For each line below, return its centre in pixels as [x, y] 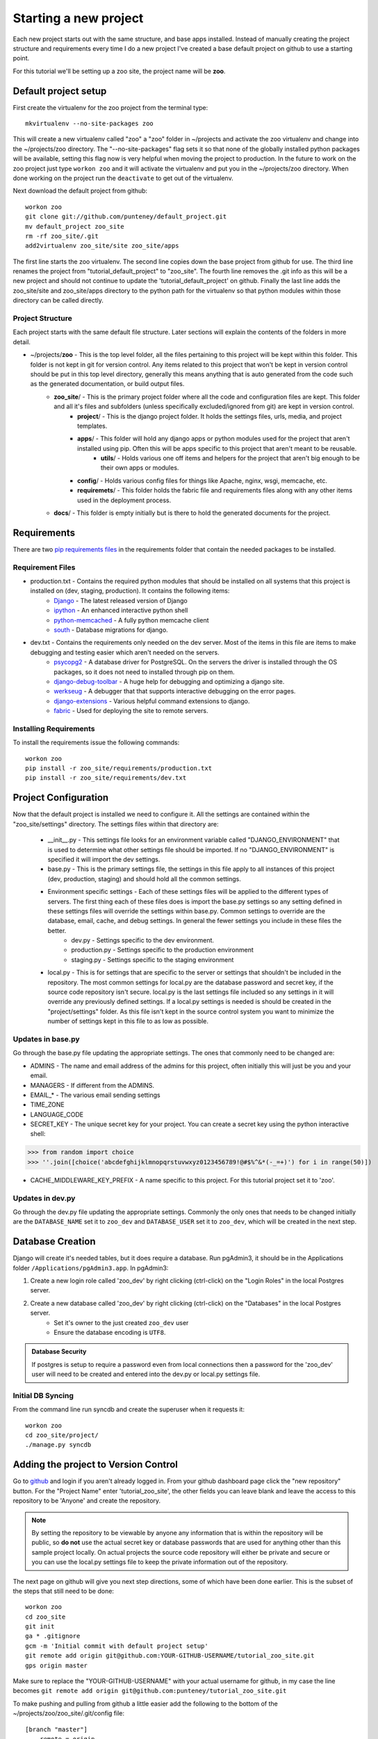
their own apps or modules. [140, 468]
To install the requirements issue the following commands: [96, 743]
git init [40, 1627]
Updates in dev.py [44, 1198]
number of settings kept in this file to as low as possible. [128, 1021]
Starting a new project [78, 18]
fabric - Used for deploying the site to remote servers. [131, 711]
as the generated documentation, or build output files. [107, 384]
